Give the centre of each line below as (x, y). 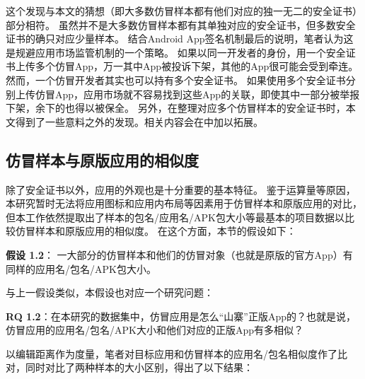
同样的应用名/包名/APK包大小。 (81, 268)
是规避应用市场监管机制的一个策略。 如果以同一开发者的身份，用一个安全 (176, 52)
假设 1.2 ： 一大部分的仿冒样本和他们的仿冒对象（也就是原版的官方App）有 (179, 254)
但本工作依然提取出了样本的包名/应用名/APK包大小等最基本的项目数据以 (175, 217)
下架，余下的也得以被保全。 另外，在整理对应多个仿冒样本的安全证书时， (176, 108)
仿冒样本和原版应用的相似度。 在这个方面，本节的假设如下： (156, 231)
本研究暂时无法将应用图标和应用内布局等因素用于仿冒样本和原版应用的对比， (184, 203)
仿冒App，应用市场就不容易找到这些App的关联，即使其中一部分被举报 (197, 94)
